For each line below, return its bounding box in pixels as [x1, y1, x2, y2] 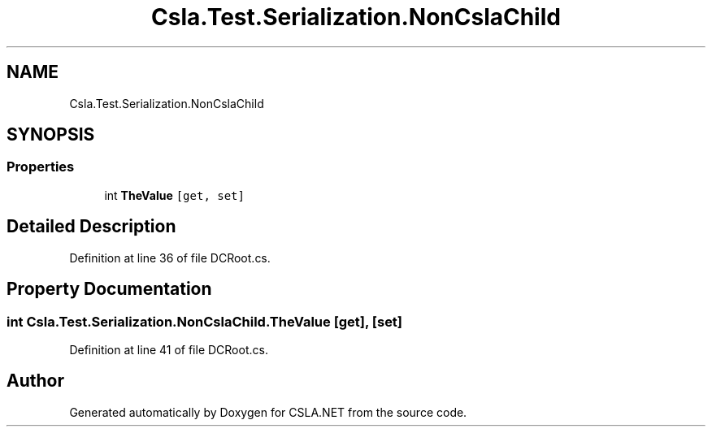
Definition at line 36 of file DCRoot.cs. [69, 250, 271, 265]
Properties [7, 158, 75, 175]
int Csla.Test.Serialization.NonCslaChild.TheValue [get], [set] [7, 313, 403, 330]
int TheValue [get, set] [104, 188, 245, 202]
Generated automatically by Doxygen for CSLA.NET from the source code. [69, 405, 467, 419]
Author [7, 370, 64, 392]
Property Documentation [7, 279, 212, 300]
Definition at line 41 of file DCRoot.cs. [69, 342, 268, 357]
